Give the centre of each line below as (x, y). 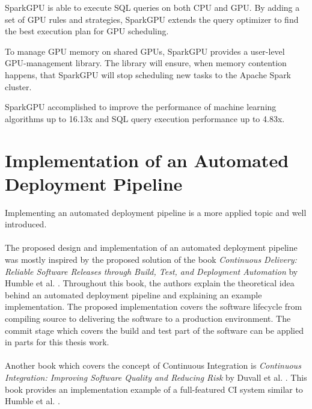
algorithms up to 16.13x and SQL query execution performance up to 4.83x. (145, 118)
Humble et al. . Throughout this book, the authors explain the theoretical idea (150, 283)
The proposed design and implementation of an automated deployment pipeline (151, 248)
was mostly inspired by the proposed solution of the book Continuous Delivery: (151, 260)
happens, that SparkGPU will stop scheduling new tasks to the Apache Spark (148, 74)
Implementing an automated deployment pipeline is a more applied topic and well (156, 212)
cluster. (18, 86)
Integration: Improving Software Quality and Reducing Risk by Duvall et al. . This (156, 377)
